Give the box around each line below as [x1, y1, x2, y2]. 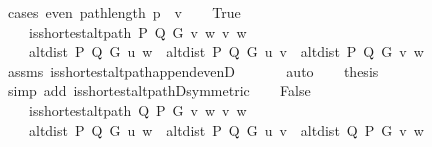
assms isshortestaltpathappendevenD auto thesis [7, 60, 379, 81]
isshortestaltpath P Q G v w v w [28, 21, 247, 42]
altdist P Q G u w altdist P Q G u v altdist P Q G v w [28, 41, 424, 62]
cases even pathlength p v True [7, 2, 241, 22]
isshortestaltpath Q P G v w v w [28, 99, 247, 120]
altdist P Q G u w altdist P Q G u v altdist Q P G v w [28, 119, 424, 140]
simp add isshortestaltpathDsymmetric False [7, 80, 311, 101]
